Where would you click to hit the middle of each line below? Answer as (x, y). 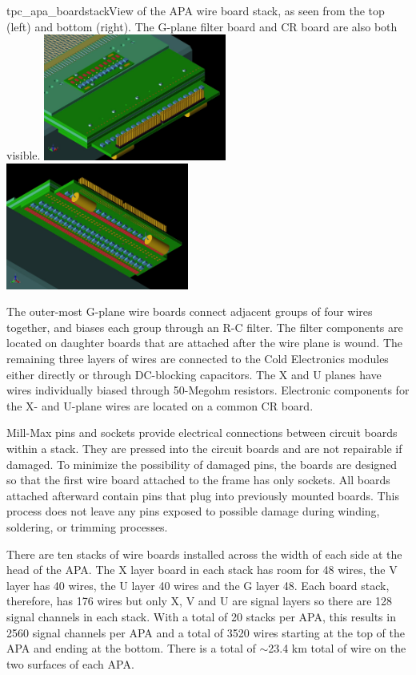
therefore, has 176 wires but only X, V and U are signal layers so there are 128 (200, 601)
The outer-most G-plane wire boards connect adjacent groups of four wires (190, 311)
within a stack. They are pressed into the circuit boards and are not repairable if (204, 448)
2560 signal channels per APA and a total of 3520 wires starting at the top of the (206, 632)
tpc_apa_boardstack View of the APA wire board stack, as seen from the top (196, 10)
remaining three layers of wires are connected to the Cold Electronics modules (198, 359)
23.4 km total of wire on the (337, 648)
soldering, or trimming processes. (87, 526)
